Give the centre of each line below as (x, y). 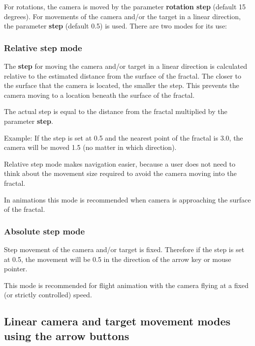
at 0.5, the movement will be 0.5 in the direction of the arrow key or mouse (118, 259)
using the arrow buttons (67, 335)
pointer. (16, 269)
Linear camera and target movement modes (117, 321)
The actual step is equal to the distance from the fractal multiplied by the (116, 111)
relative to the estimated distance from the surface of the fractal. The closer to (123, 75)
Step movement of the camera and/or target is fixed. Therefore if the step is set (124, 249)
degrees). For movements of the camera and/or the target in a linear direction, (122, 16)
